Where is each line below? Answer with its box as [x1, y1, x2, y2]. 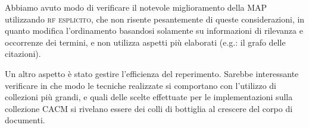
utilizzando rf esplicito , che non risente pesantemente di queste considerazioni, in [5, 12, 305, 25]
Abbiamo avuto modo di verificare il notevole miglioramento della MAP [5, 1, 267, 13]
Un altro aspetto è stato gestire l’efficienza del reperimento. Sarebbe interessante [5, 67, 299, 79]
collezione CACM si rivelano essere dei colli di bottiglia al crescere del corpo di [5, 102, 293, 114]
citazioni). [5, 47, 41, 60]
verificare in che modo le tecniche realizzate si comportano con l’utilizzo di [5, 79, 276, 91]
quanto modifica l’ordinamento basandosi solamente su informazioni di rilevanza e [5, 24, 303, 37]
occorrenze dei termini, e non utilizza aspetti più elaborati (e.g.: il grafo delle [5, 36, 286, 48]
